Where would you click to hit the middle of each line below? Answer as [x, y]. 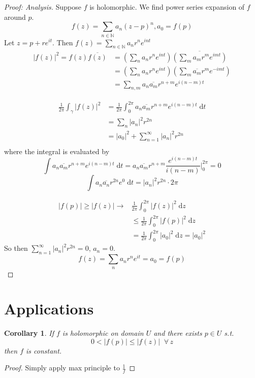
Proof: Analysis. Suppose [43, 7]
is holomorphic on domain [103, 333]
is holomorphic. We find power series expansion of [167, 7]
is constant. [44, 350]
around [15, 17]
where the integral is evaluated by [57, 151]
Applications [49, 309]
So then [16, 248]
